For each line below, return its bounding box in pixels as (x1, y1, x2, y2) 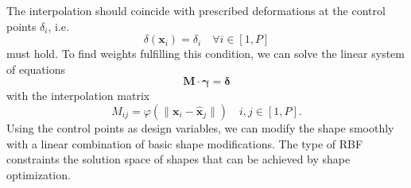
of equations (6, 60, 65, 77)
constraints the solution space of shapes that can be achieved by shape (6, 151, 351, 167)
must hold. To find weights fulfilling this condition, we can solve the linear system (6, 45, 405, 62)
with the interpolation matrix (6, 87, 150, 104)
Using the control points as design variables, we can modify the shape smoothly (6, 119, 394, 136)
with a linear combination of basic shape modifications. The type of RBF (6, 135, 363, 152)
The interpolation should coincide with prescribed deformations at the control (6, 2, 386, 18)
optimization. (6, 166, 71, 182)
